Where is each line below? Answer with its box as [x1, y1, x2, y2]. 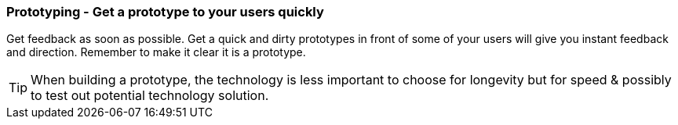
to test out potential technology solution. [31, 87, 269, 104]
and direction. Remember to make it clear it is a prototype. [6, 45, 306, 59]
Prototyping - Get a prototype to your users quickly [6, 4, 324, 20]
